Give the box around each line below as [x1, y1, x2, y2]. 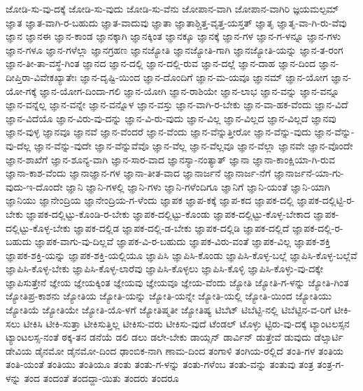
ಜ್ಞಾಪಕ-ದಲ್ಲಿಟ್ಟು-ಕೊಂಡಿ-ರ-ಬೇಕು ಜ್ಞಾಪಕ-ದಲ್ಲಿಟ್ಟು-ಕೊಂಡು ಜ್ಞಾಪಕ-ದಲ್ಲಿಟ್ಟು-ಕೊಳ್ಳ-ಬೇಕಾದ [26, 206, 311, 221]
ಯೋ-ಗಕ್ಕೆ [6, 83, 37, 98]
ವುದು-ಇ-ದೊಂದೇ [6, 179, 63, 193]
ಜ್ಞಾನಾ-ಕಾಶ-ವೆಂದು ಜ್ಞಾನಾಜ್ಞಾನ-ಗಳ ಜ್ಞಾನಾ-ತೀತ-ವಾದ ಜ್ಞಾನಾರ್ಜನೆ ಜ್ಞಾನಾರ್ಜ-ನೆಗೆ [6, 165, 271, 180]
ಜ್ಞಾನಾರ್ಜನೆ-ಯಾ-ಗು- [273, 165, 344, 180]
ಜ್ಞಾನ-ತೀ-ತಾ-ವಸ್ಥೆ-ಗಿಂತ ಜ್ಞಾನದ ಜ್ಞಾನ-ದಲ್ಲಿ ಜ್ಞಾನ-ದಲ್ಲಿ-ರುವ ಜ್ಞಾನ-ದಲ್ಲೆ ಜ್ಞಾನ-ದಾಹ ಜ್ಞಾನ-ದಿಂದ [6, 56, 315, 71]
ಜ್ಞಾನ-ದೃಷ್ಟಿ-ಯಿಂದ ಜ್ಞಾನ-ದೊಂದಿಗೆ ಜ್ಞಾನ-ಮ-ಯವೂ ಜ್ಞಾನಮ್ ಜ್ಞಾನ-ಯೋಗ [80, 69, 328, 84]
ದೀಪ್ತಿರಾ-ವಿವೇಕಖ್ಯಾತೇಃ [6, 69, 77, 84]
